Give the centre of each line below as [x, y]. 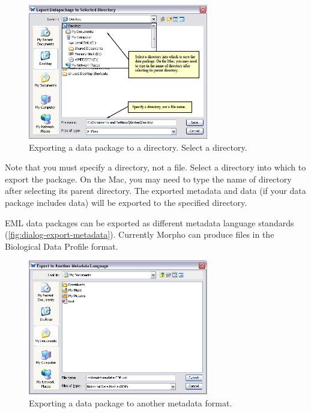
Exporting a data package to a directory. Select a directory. [138, 147]
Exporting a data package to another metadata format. [131, 402]
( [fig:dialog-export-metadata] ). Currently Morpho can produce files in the [140, 234]
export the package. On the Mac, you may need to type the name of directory [148, 179]
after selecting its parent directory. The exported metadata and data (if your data [155, 191]
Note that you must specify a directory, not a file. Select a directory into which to [155, 167]
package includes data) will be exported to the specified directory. [126, 203]
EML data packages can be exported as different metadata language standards [149, 222]
